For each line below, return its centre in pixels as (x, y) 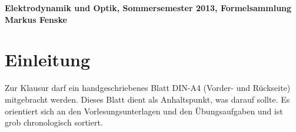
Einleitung (48, 60)
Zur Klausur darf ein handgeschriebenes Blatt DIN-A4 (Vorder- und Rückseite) (148, 88)
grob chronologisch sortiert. (54, 122)
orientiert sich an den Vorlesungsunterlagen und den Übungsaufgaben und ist (144, 111)
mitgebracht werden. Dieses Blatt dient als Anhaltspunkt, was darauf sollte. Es (147, 99)
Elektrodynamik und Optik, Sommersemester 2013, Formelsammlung (148, 8)
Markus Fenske (36, 19)
